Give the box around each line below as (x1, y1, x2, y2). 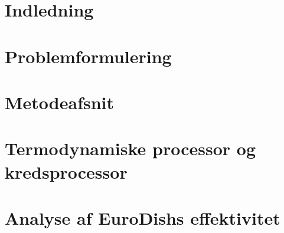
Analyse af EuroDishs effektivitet (5, 205, 280, 229)
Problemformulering (5, 44, 172, 68)
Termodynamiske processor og (5, 136, 256, 160)
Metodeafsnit (5, 90, 115, 114)
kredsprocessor (5, 159, 128, 183)
